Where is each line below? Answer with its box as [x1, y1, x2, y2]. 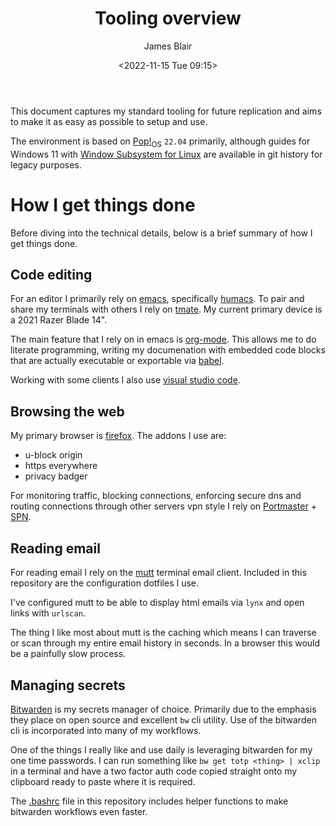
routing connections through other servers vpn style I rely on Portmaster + [10, 500, 317, 512]
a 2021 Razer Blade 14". [10, 314, 108, 326]
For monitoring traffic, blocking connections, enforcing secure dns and [10, 490, 302, 502]
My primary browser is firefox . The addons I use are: [10, 430, 227, 442]
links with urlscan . [10, 607, 86, 619]
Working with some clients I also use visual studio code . [10, 374, 241, 386]
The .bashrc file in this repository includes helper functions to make [10, 795, 289, 807]
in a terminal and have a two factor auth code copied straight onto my [10, 765, 298, 777]
